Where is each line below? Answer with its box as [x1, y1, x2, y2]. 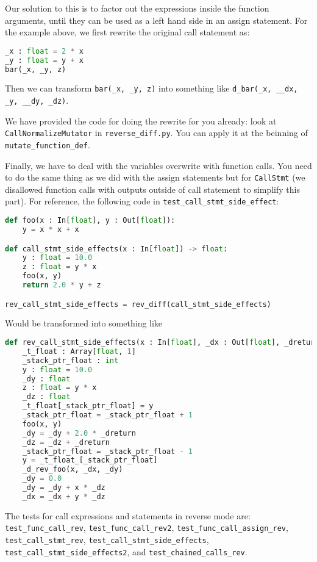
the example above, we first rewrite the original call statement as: [5, 26, 250, 38]
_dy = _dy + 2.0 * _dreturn [22, 428, 136, 438]
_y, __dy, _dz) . [5, 94, 69, 107]
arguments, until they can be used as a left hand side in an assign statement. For [5, 13, 308, 26]
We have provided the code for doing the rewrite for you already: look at [5, 114, 277, 127]
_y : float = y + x [5, 56, 84, 65]
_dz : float [22, 392, 71, 402]
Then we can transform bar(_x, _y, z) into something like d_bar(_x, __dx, [5, 82, 298, 95]
